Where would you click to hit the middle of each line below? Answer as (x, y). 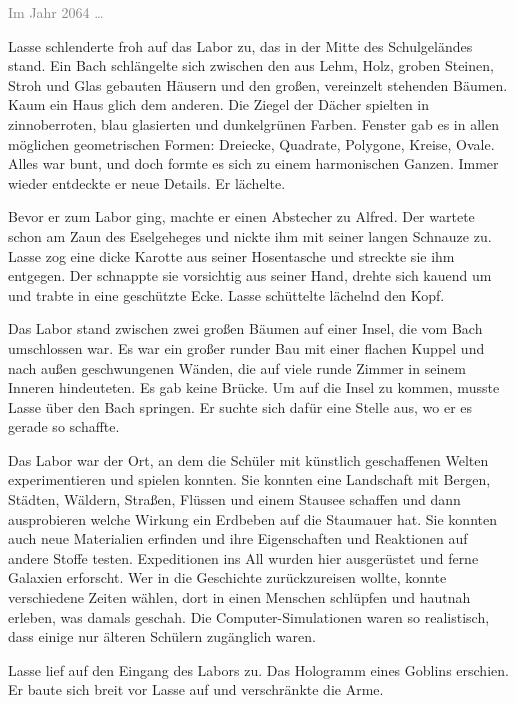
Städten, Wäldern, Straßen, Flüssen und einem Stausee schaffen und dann (234, 499)
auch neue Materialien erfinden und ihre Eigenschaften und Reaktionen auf (238, 538)
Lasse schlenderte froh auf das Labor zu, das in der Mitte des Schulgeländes (240, 45)
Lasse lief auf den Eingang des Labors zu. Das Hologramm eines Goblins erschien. (258, 669)
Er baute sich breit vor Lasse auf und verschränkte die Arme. (196, 689)
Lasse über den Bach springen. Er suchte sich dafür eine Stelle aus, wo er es (240, 406)
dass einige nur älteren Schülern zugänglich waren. (162, 636)
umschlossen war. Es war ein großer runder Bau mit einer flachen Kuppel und (246, 347)
